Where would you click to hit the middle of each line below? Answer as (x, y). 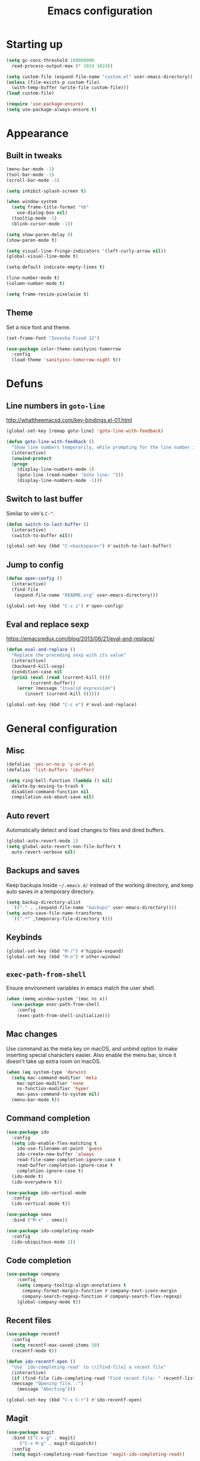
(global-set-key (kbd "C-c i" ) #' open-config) (65, 606)
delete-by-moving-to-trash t (48, 786)
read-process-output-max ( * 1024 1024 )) (62, 66)
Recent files (29, 1321)
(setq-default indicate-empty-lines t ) (56, 267)
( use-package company (33, 1274)
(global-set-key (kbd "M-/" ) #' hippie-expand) (65, 951)
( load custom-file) (30, 94)
